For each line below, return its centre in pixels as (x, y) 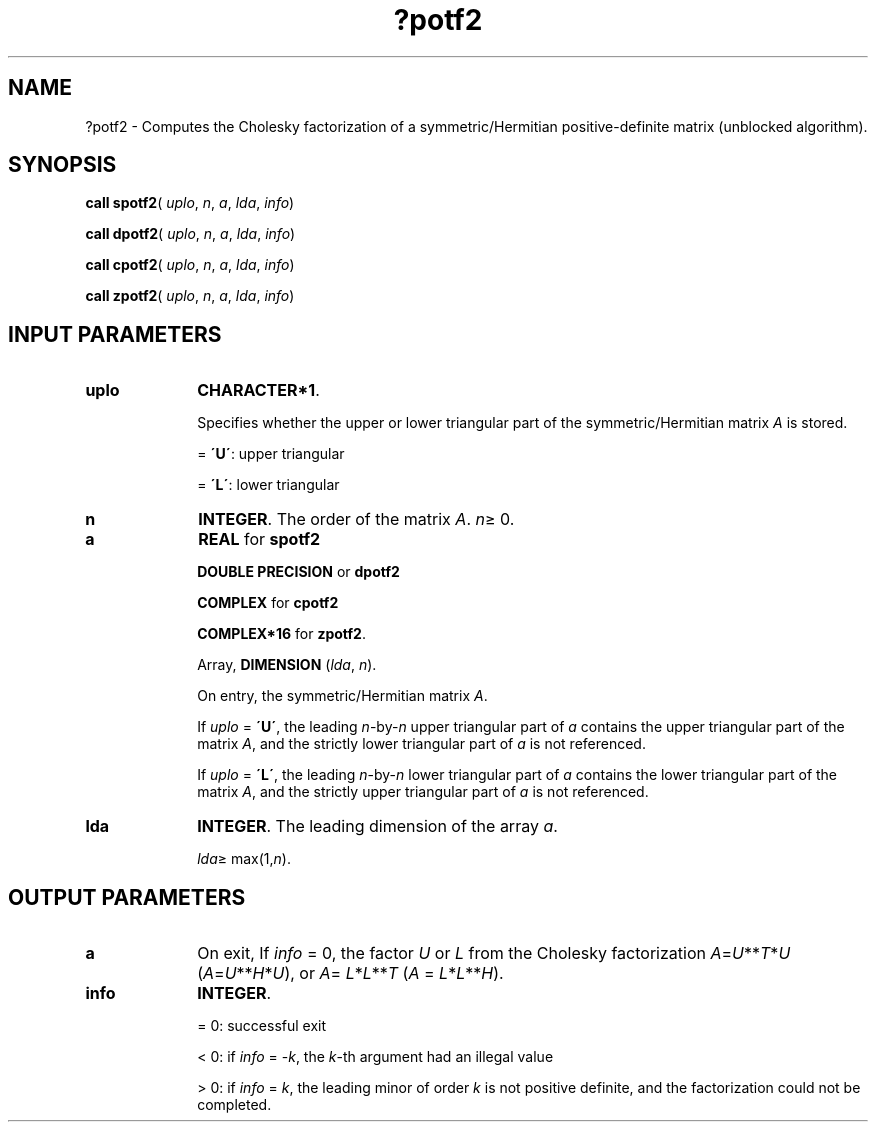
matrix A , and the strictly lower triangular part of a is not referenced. (421, 744)
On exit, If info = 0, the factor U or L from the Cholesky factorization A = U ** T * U (494, 953)
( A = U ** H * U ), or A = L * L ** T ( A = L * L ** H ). (350, 973)
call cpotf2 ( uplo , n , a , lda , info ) (190, 265)
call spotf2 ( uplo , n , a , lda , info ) (190, 203)
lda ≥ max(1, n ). (244, 859)
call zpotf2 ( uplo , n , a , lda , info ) (190, 296)
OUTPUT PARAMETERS (127, 897)
